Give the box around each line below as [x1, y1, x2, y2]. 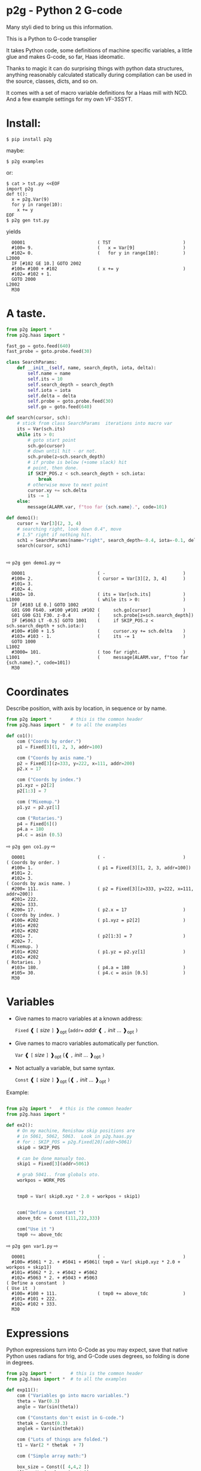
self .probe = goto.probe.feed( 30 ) [28, 399, 114, 405]
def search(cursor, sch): [6, 415, 71, 421]
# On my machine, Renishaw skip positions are [17, 1128, 135, 1134]
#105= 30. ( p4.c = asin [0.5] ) [11, 970, 186, 976]
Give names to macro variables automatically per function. [14, 1039, 159, 1047]
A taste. [6, 307, 46, 320]
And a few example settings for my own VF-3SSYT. [6, 95, 133, 103]
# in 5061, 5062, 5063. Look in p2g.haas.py [17, 1133, 133, 1139]
